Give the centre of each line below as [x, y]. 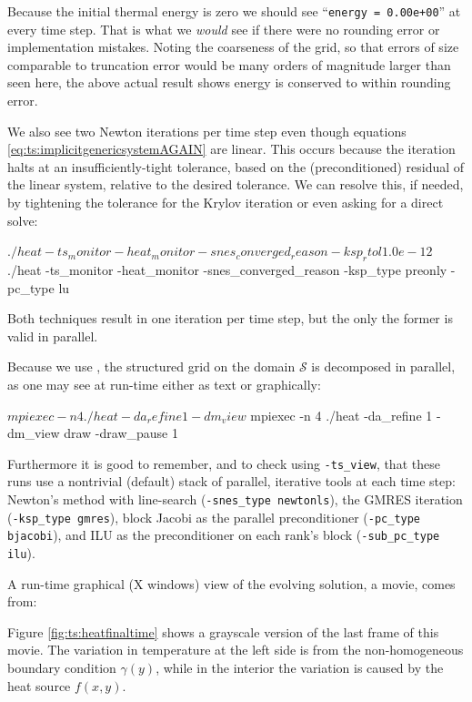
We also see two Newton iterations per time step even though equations [207, 131]
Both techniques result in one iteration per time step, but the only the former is [230, 318]
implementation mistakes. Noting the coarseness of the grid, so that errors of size [233, 47]
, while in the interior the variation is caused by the [300, 667]
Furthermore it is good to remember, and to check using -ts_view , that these [224, 463]
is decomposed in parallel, [383, 366]
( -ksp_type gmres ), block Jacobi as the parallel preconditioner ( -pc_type [214, 517]
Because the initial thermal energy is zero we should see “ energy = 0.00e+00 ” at [234, 11]
